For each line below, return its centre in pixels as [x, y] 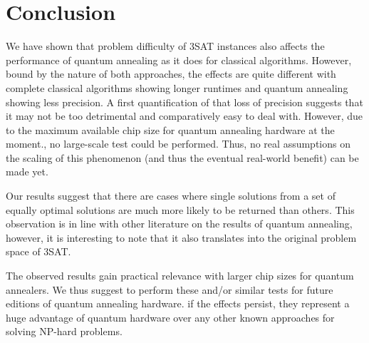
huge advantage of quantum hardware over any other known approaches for [170, 317]
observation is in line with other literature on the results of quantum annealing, [179, 224]
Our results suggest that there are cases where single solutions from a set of [171, 196]
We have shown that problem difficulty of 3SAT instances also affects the [165, 46]
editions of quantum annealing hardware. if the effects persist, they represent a [178, 303]
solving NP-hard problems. [64, 331]
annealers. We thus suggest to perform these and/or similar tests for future [170, 289]
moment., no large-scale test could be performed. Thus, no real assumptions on [178, 144]
